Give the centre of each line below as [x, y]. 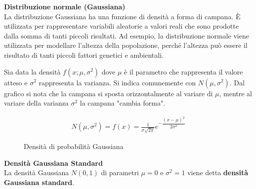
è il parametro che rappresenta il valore [184, 71]
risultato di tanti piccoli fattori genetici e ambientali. [84, 55]
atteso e [16, 82]
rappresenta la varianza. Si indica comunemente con [117, 82]
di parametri [120, 172]
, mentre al [236, 93]
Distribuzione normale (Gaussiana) [65, 6]
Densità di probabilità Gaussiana [74, 146]
